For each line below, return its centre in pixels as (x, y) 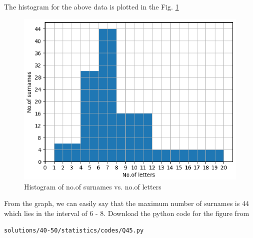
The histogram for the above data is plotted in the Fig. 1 (91, 6)
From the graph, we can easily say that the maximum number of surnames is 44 (126, 203)
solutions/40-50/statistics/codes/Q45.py (74, 230)
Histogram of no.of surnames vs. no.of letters (93, 186)
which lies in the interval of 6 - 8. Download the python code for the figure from (127, 213)
